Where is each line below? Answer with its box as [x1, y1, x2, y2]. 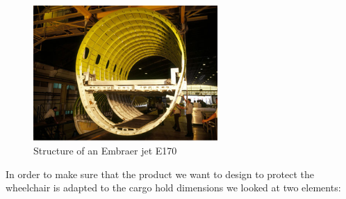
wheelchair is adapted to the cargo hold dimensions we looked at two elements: [6, 180, 341, 195]
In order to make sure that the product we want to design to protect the [6, 166, 315, 181]
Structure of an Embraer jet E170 [33, 143, 177, 158]
